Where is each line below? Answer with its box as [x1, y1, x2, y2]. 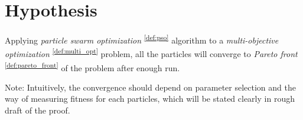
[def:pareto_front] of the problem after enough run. [5, 59, 180, 74]
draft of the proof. [5, 104, 70, 116]
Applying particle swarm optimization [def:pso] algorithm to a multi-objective [5, 32, 279, 46]
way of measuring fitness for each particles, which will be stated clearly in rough [5, 92, 295, 105]
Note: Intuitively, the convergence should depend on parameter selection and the [5, 81, 296, 93]
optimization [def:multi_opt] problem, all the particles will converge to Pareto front [5, 46, 298, 60]
